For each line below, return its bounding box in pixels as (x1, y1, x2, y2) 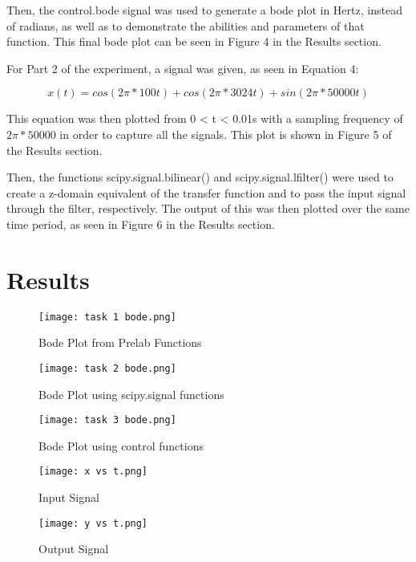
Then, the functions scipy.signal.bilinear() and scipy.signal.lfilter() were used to (6, 169, 394, 185)
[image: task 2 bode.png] (38, 362, 176, 374)
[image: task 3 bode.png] (38, 414, 176, 426)
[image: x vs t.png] (38, 466, 148, 478)
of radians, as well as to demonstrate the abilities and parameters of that (6, 17, 365, 34)
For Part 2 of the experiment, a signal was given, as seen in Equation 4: (6, 59, 359, 76)
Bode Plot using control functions (38, 437, 204, 454)
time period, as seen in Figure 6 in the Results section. (6, 215, 275, 232)
